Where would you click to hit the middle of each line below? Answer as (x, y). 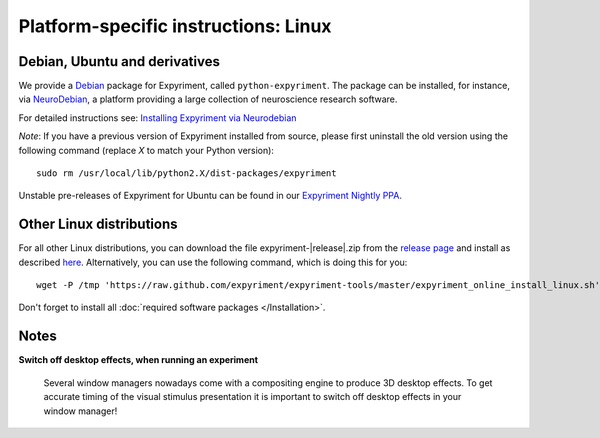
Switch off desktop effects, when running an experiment (138, 360)
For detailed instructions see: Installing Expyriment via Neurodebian (157, 117)
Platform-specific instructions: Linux (175, 26)
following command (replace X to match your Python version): (146, 150)
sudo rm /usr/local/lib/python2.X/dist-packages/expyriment (186, 173)
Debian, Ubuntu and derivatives (119, 61)
